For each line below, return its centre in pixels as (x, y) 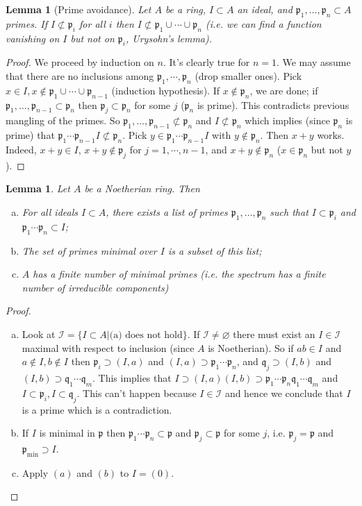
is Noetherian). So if (251, 347)
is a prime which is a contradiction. (97, 409)
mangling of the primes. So (63, 120)
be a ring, (186, 9)
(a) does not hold (146, 335)
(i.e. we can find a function (263, 23)
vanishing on (33, 38)
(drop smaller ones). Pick (248, 75)
